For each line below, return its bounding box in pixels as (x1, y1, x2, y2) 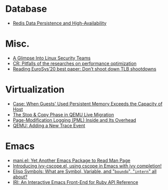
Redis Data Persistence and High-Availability (12, 20, 107, 26)
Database (5, 3, 47, 15)
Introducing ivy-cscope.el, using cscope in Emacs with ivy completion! (12, 162, 162, 169)
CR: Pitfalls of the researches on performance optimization (12, 60, 137, 67)
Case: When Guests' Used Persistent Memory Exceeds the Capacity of (12, 100, 163, 107)
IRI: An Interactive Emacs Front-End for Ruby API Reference (12, 179, 138, 185)
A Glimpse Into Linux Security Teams (12, 55, 91, 61)
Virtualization (5, 84, 65, 95)
